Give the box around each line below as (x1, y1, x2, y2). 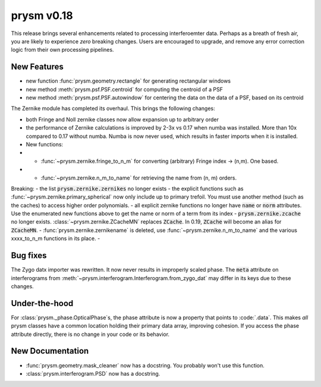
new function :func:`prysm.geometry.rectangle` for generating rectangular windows (26, 77, 231, 84)
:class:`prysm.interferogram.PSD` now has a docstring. (26, 370, 160, 377)
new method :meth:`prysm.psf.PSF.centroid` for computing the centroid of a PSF (26, 86, 223, 93)
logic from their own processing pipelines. (11, 46, 114, 54)
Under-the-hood (11, 298, 74, 309)
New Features (11, 62, 64, 72)
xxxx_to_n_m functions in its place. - (11, 235, 100, 242)
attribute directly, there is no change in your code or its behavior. (11, 331, 169, 338)
